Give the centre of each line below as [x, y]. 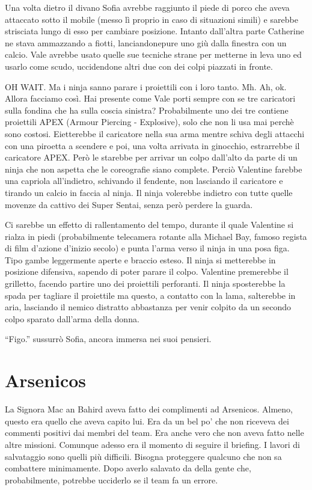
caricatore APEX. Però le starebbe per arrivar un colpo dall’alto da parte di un [151, 157]
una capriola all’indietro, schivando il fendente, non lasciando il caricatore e [144, 181]
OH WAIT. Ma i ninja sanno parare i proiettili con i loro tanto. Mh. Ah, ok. [146, 86]
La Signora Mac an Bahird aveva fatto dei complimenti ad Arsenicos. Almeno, [149, 409]
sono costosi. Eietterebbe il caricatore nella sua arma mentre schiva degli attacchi [155, 133]
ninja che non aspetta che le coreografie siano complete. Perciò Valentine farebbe [154, 169]
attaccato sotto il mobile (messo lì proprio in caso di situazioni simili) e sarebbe [151, 19]
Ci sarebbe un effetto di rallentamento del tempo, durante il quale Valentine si [149, 225]
